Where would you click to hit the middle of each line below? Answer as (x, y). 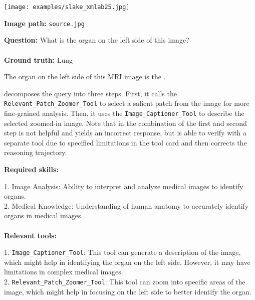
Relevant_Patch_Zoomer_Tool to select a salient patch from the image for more (127, 103)
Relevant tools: (30, 235)
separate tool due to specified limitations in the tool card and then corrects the (125, 142)
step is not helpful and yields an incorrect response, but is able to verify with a (125, 133)
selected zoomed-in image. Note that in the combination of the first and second (125, 123)
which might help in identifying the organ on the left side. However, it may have (127, 262)
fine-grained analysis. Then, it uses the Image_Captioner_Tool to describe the (124, 113)
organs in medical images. (44, 215)
